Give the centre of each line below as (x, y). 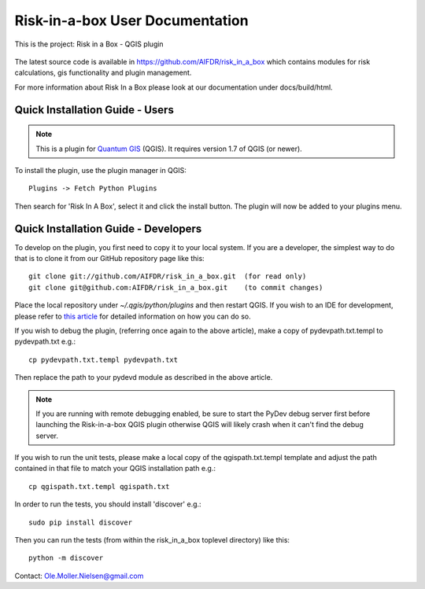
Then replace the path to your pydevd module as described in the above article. (144, 377)
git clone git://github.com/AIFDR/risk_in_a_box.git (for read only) (168, 276)
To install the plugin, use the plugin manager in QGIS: (100, 170)
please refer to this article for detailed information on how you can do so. (133, 316)
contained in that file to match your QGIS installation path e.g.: (115, 469)
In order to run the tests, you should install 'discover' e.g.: (108, 504)
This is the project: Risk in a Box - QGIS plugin (89, 44)
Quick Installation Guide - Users (94, 110)
